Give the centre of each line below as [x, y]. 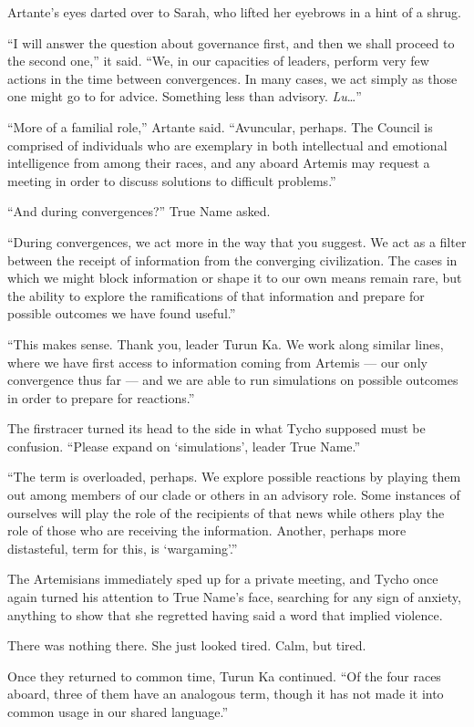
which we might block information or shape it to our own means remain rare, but [235, 278]
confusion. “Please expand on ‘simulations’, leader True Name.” [184, 446]
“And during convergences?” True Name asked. [139, 211]
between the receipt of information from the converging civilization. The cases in [232, 260]
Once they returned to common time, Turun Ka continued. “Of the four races [224, 675]
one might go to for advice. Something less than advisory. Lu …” [185, 96]
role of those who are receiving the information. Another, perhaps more [207, 530]
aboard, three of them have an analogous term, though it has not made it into [226, 694]
